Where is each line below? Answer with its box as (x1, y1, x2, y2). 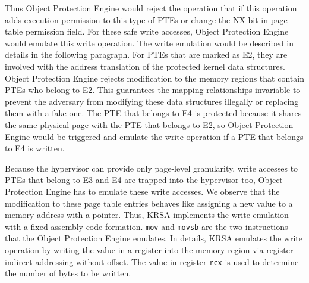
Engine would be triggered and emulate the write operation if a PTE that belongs (5, 130, 304, 142)
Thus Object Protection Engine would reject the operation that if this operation (5, 2, 297, 14)
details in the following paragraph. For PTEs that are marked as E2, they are (5, 48, 288, 61)
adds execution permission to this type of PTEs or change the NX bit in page (5, 13, 288, 26)
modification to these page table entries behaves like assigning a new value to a (5, 197, 293, 209)
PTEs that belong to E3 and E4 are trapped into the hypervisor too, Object (5, 173, 283, 186)
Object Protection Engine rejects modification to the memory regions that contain (5, 71, 304, 84)
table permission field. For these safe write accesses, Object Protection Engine (5, 25, 289, 38)
